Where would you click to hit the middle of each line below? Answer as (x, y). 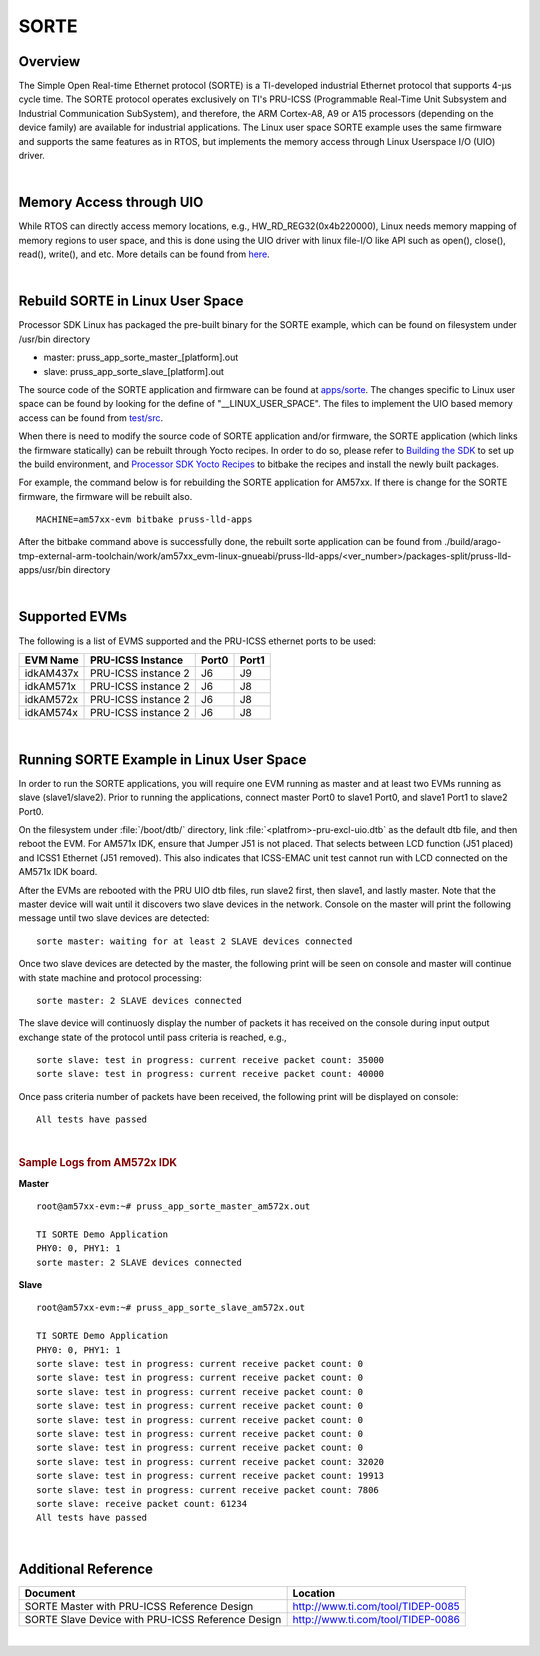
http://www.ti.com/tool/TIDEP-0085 (376, 1606)
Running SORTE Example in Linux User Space (162, 759)
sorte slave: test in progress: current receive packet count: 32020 (210, 1461)
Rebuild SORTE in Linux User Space (131, 301)
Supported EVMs (73, 616)
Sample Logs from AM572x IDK (98, 1163)
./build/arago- (472, 542)
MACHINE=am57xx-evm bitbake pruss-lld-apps (144, 519)
